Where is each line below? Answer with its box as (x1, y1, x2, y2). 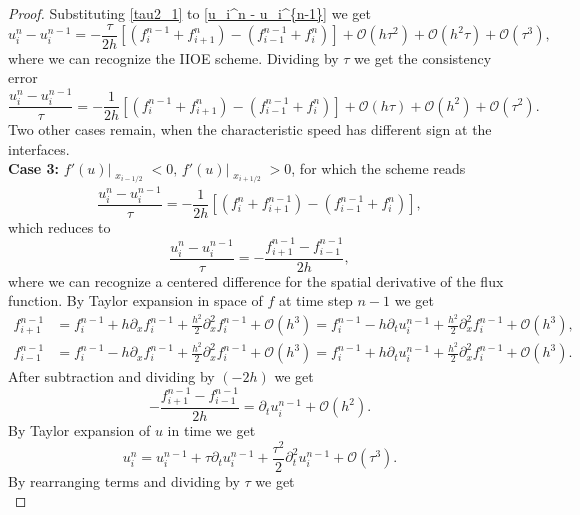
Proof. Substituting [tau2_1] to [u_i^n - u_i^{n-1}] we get (8, 3, 371, 23)
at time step (278, 290, 353, 311)
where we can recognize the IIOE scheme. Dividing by (8, 47, 339, 68)
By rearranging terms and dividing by (8, 470, 240, 491)
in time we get (167, 419, 256, 440)
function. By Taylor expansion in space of (8, 290, 263, 311)
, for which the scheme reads (291, 158, 466, 179)
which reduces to (8, 216, 111, 237)
